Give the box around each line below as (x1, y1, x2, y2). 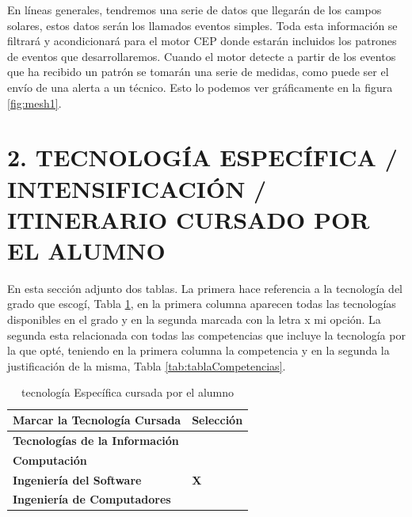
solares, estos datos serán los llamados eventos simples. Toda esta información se (7, 17, 398, 33)
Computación (13, 451, 87, 468)
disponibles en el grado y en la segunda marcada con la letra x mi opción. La (7, 311, 381, 328)
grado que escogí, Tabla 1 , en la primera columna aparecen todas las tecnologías (7, 295, 396, 312)
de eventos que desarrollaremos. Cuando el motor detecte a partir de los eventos (7, 48, 396, 64)
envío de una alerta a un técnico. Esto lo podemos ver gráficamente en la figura (7, 78, 393, 95)
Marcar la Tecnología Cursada (13, 412, 181, 428)
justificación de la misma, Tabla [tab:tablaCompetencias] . (7, 357, 286, 374)
